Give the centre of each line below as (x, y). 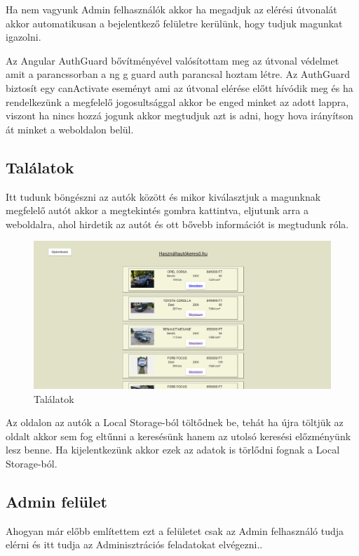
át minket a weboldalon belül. (70, 129)
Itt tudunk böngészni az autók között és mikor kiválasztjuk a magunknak (163, 196)
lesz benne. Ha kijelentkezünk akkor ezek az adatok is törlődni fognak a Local (173, 450)
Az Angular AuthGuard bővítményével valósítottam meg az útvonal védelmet (172, 60)
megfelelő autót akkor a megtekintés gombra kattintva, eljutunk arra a (157, 210)
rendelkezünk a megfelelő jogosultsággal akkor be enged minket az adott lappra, (177, 101)
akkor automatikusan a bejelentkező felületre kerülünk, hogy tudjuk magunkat (174, 23)
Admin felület (56, 502)
